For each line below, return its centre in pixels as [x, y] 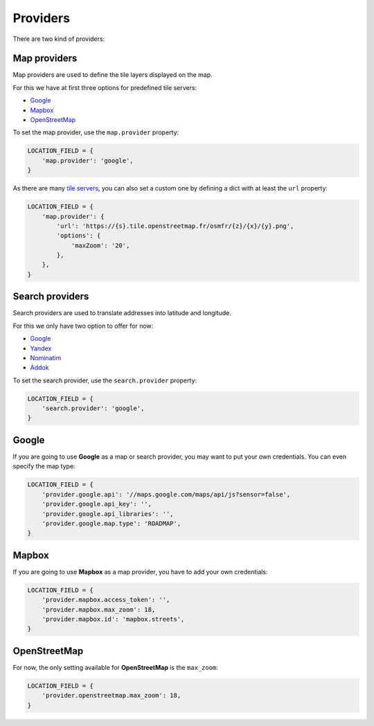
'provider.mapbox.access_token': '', [106, 600]
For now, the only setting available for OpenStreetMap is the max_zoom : [115, 667]
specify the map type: [44, 466]
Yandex [41, 348]
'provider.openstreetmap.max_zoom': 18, [112, 696]
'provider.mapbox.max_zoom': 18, [99, 609]
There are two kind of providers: [59, 39]
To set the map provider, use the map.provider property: [96, 132]
